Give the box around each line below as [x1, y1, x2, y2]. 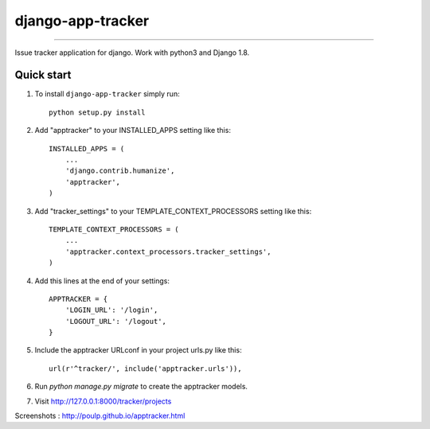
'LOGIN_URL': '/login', [64, 306, 158, 314]
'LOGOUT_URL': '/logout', [64, 317, 167, 326]
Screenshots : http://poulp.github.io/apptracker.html [14, 411, 186, 421]
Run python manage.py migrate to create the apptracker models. [34, 382, 248, 392]
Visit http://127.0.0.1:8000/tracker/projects [34, 396, 172, 406]
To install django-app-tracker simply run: [34, 89, 180, 99]
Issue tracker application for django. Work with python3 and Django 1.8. [14, 48, 250, 57]
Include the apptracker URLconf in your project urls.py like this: [34, 345, 242, 355]
